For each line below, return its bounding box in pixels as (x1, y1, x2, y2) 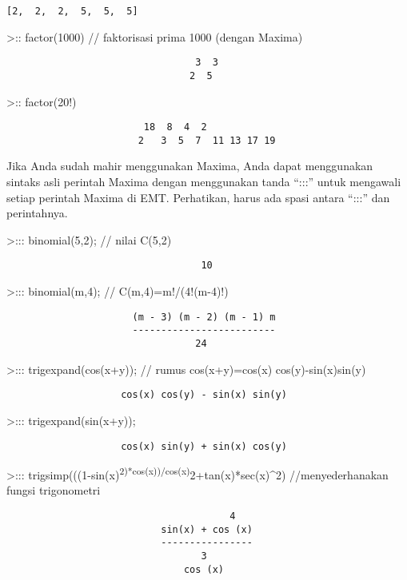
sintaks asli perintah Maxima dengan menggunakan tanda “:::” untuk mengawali (6, 173, 401, 190)
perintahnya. (6, 205, 68, 221)
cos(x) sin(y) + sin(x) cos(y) (121, 440, 287, 452)
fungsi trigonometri (6, 482, 101, 499)
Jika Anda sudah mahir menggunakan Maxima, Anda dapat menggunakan (6, 157, 373, 174)
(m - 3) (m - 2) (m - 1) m (132, 311, 276, 323)
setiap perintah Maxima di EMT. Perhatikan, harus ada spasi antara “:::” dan (6, 189, 390, 205)
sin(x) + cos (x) (161, 523, 253, 535)
